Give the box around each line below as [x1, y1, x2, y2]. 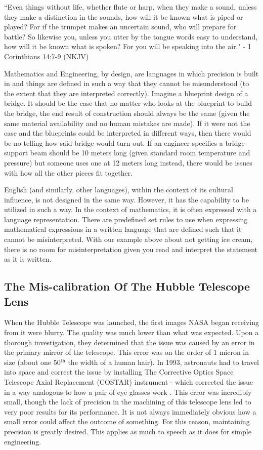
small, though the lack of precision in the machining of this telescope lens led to [4, 396, 251, 407]
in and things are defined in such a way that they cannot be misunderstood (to [4, 78, 249, 89]
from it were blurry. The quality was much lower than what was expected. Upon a [4, 327, 259, 338]
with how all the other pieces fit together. [4, 167, 133, 178]
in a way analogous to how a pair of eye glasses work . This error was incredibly [4, 386, 252, 397]
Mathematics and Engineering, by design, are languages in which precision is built [4, 68, 259, 78]
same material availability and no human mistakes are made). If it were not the [4, 117, 250, 128]
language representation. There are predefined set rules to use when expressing [4, 214, 248, 224]
